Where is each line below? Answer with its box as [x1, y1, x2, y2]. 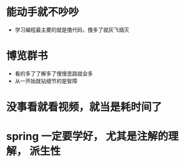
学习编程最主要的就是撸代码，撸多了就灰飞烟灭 [14, 26, 129, 33]
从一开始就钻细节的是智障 [14, 77, 78, 84]
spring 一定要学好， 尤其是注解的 [6, 130, 168, 143]
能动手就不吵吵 [6, 5, 79, 19]
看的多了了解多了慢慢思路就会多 [14, 69, 93, 77]
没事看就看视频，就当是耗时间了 [6, 100, 162, 114]
